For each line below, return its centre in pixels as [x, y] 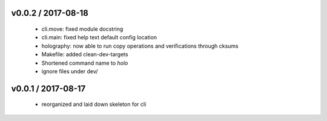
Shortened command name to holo [85, 63]
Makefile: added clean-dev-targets [85, 54]
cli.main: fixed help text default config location [99, 38]
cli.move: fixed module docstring [82, 29]
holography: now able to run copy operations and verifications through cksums [140, 46]
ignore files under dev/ [70, 71]
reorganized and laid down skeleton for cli [94, 104]
